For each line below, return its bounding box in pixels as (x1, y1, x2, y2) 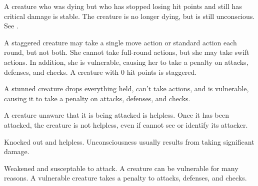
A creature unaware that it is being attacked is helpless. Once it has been (4, 110, 229, 120)
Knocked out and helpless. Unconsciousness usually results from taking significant (4, 136, 254, 147)
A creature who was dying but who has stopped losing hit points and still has (4, 1, 242, 11)
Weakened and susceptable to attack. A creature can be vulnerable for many (4, 163, 238, 173)
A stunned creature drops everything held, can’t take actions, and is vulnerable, (4, 83, 249, 94)
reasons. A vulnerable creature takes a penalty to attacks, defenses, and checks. (4, 173, 247, 183)
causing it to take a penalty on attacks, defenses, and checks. (4, 93, 190, 103)
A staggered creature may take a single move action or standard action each (4, 37, 237, 47)
